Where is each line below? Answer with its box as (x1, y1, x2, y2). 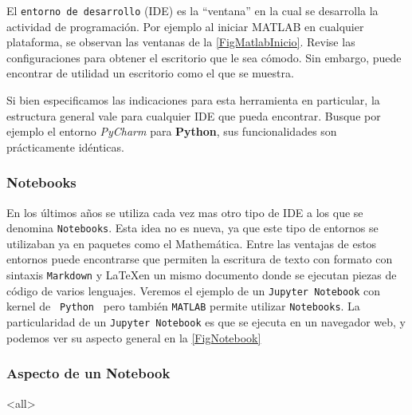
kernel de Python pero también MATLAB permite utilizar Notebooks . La (6, 298, 360, 314)
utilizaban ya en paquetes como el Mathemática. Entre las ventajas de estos (6, 235, 377, 251)
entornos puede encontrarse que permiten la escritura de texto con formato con (6, 251, 393, 267)
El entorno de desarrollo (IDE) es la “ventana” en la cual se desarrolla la (6, 2, 379, 18)
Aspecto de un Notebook (6, 363, 171, 383)
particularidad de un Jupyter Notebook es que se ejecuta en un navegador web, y (6, 314, 406, 330)
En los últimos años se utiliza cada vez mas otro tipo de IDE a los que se (6, 204, 363, 220)
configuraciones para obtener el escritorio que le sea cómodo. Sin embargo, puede (6, 49, 402, 65)
